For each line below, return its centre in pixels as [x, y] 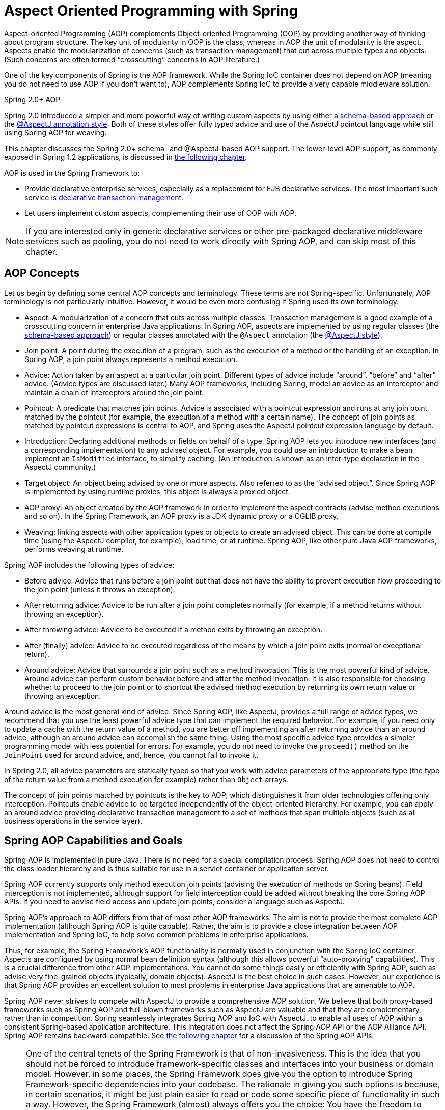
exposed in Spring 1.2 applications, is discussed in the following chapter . [126, 157]
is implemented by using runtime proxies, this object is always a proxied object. [157, 491]
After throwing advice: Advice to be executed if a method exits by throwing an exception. [174, 629]
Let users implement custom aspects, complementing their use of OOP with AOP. [160, 213]
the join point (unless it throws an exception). [100, 589]
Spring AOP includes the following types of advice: [89, 565]
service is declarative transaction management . [104, 197]
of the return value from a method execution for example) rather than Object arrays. [146, 779]
